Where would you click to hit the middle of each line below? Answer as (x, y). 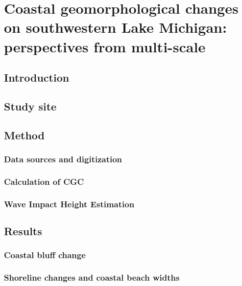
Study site (30, 106)
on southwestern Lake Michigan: (115, 27)
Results (23, 231)
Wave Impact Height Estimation (69, 204)
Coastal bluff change (45, 255)
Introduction (37, 77)
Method (24, 135)
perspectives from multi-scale (105, 46)
